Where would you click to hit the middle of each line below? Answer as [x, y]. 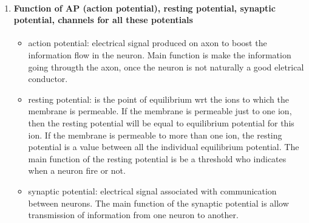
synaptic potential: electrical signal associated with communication [152, 190]
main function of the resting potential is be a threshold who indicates [157, 158]
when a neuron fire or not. [77, 170]
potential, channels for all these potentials [103, 20]
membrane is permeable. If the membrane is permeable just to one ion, [160, 111]
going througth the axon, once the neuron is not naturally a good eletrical [166, 67]
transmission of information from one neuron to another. [133, 215]
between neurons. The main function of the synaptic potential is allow [158, 203]
